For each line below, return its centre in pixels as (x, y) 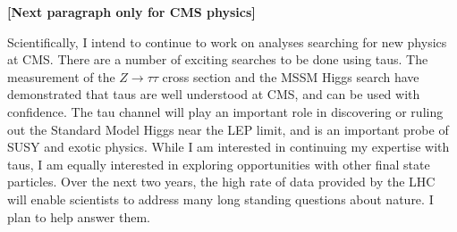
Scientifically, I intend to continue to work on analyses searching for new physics (227, 41)
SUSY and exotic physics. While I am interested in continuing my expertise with (228, 147)
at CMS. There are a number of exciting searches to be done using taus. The (218, 59)
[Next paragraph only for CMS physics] (131, 12)
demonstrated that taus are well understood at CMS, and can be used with (214, 94)
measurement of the (61, 76)
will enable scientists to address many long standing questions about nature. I (220, 199)
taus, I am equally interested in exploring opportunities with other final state (219, 164)
